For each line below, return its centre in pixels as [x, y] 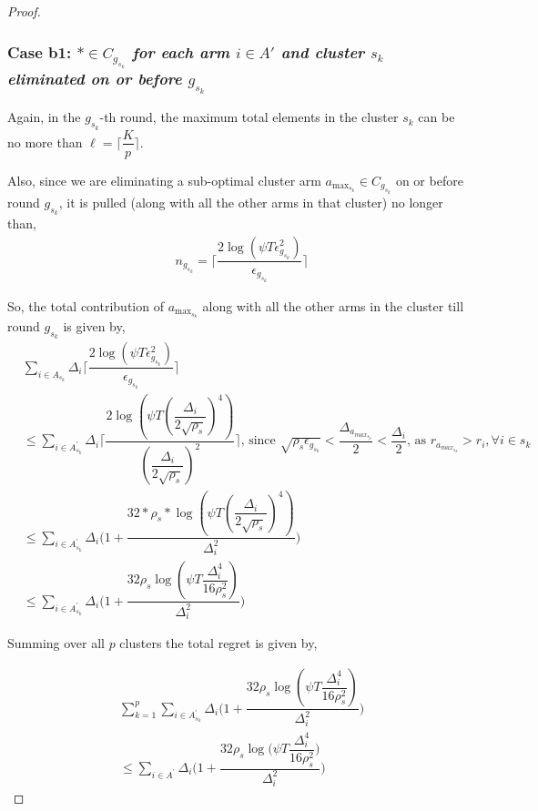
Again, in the [44, 117]
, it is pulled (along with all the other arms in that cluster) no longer [251, 202]
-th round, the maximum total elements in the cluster [249, 117]
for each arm [181, 51]
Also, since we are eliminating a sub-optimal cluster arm [164, 180]
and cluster [323, 51]
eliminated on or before [95, 78]
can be [436, 117]
